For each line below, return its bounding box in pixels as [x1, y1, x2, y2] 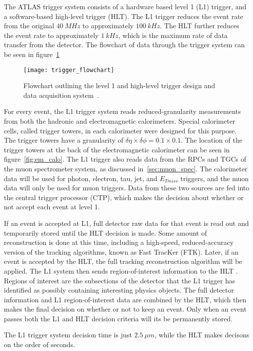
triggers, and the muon [180, 173, 249, 183]
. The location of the [180, 135, 242, 145]
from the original [4, 20, 55, 31]
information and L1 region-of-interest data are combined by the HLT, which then [4, 294, 247, 304]
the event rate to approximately [4, 30, 99, 40]
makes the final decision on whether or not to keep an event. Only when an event [4, 304, 247, 314]
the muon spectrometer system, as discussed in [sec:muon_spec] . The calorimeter [4, 163, 248, 173]
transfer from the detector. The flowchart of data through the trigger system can [4, 39, 245, 50]
